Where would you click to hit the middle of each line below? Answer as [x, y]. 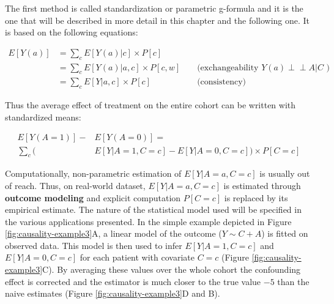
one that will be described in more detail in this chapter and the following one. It [158, 20]
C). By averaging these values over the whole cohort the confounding [172, 269]
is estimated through [262, 185]
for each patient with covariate [137, 257]
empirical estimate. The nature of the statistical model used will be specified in [153, 209]
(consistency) [222, 82]
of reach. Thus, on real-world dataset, [75, 185]
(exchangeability [228, 68]
